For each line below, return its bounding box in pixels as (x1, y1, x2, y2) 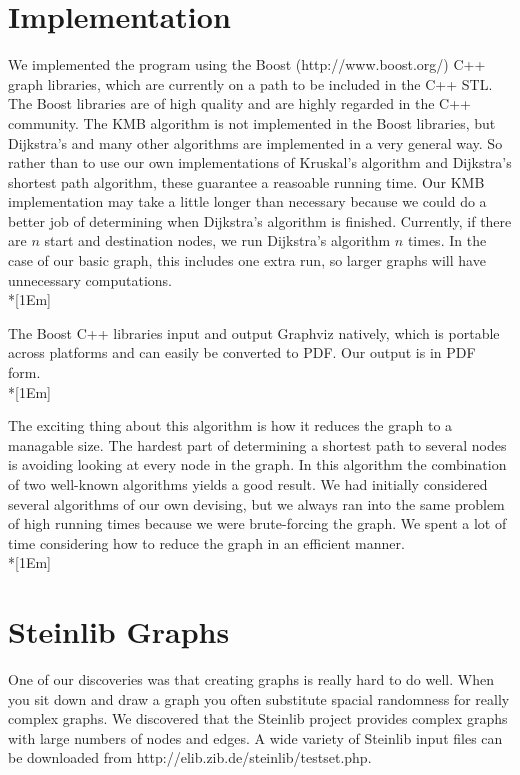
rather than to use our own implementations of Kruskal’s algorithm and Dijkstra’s (8, 152, 512, 173)
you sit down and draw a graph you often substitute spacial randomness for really (8, 688, 510, 709)
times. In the (407, 230, 487, 251)
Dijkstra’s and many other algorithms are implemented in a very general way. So (8, 132, 503, 153)
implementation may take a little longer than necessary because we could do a (8, 191, 487, 212)
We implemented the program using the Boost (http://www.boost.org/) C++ (8, 54, 486, 75)
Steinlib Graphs (8, 611, 230, 652)
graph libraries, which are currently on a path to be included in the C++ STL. (8, 73, 493, 94)
